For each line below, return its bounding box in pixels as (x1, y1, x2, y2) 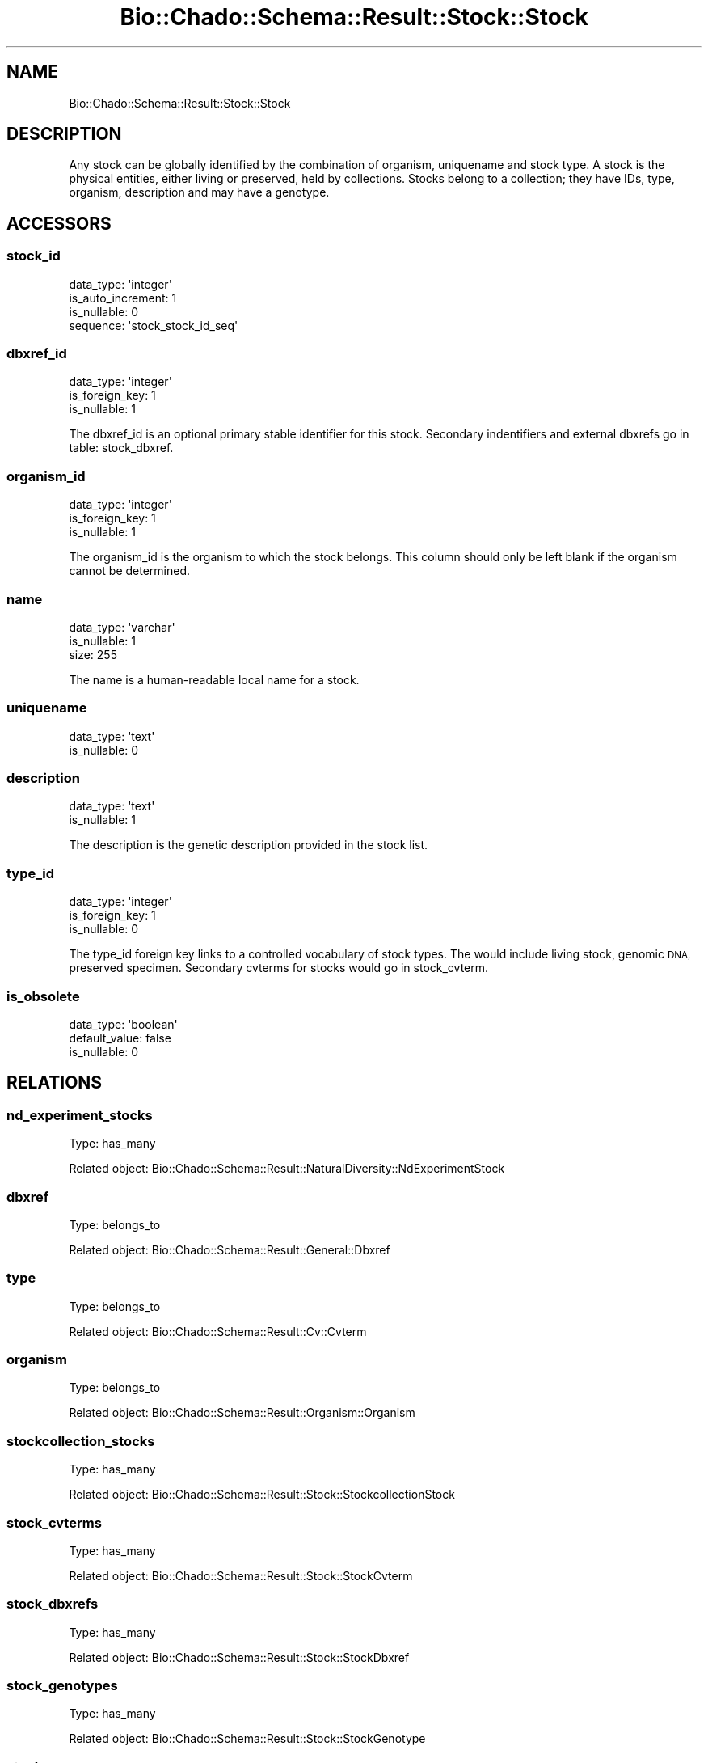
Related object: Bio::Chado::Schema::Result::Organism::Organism (69, 1406, 415, 1420)
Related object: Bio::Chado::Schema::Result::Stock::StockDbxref (69, 1650, 410, 1664)
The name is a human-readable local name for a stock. (69, 672, 360, 687)
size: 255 (69, 647, 117, 662)
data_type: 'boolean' (69, 1017, 178, 1031)
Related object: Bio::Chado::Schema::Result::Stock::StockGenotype (69, 1731, 426, 1746)
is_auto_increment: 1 (69, 290, 177, 305)
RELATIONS (6, 1072, 103, 1093)
